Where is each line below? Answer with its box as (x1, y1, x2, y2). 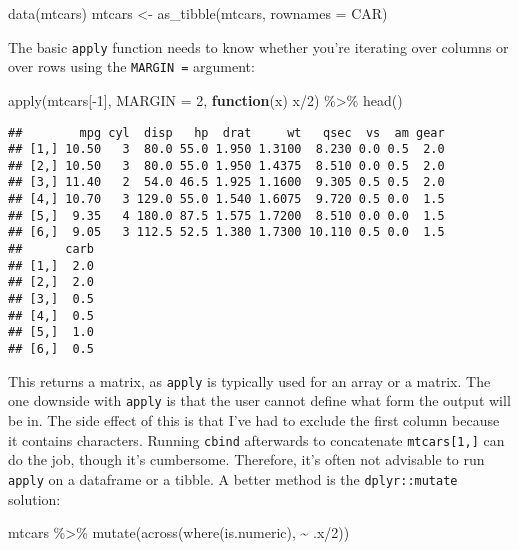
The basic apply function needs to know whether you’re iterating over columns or (8, 36, 509, 57)
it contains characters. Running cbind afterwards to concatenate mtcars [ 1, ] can (8, 429, 505, 450)
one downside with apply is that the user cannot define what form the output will (8, 390, 511, 411)
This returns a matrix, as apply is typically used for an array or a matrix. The (8, 370, 491, 391)
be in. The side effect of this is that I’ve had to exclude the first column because (8, 410, 500, 430)
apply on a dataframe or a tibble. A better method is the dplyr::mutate (8, 468, 458, 489)
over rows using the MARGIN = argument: (8, 56, 255, 77)
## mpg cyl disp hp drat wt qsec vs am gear (8, 125, 445, 140)
